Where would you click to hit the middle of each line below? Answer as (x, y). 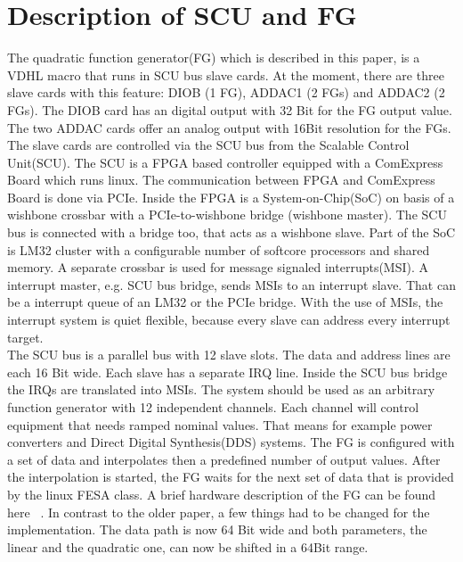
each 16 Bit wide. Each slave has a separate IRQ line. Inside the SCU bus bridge (227, 372)
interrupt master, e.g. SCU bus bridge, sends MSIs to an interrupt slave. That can (231, 284)
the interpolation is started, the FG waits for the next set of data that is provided (231, 477)
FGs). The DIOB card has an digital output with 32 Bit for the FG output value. (230, 109)
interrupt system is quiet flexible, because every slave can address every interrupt (229, 320)
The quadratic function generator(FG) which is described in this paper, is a (214, 58)
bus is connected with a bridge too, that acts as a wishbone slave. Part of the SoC (231, 232)
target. (25, 337)
